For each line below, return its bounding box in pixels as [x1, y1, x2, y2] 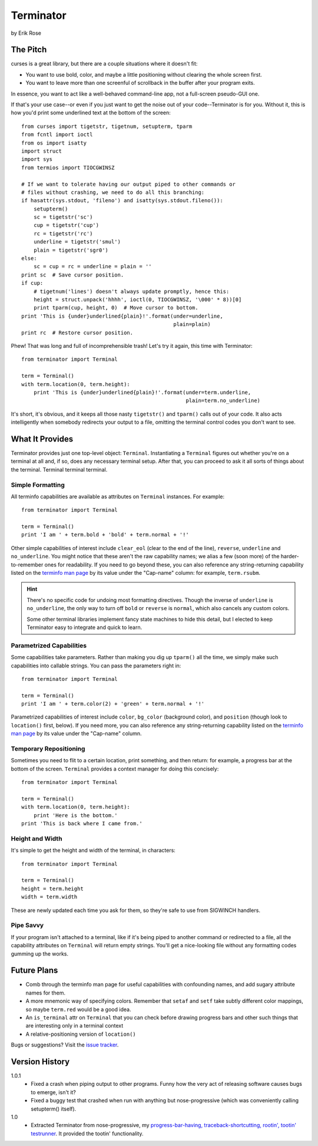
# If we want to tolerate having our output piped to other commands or [21, 180, 236, 187]
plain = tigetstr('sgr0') [33, 246, 109, 253]
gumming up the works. [11, 950, 69, 957]
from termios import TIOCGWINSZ [21, 164, 115, 171]
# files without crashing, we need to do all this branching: [21, 189, 205, 196]
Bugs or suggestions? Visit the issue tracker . [11, 1041, 119, 1049]
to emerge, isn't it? [31, 1088, 77, 1096]
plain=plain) [173, 321, 211, 328]
